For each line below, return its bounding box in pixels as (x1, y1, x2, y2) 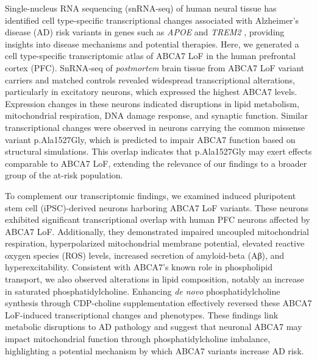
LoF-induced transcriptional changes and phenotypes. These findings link (5, 308, 279, 321)
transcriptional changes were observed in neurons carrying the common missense (5, 121, 305, 133)
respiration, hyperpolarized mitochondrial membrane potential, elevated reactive (5, 237, 305, 250)
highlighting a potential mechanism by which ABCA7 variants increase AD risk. (5, 344, 304, 357)
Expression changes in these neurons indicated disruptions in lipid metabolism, (5, 97, 299, 110)
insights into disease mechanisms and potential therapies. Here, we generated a (5, 37, 299, 50)
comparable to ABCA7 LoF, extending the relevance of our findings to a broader (5, 156, 307, 169)
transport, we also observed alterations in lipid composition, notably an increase (5, 273, 304, 286)
